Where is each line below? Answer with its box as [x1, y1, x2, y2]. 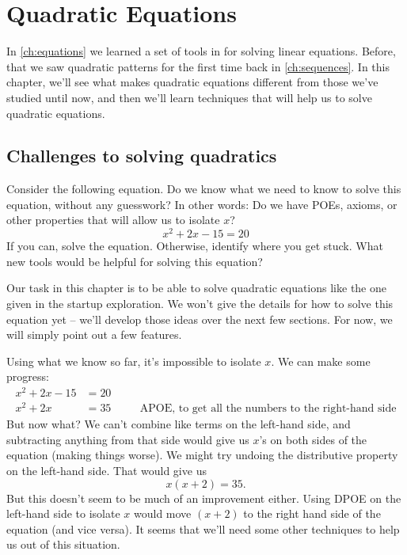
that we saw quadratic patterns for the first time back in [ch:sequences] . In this [6, 58, 390, 74]
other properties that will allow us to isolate [6, 211, 220, 228]
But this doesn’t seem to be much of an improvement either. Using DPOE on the [6, 489, 401, 506]
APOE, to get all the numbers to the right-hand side [139, 403, 397, 415]
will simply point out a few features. [6, 326, 182, 343]
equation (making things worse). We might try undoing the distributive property [6, 447, 398, 463]
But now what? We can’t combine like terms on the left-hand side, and [6, 416, 351, 432]
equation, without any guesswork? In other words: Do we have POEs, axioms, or [6, 196, 397, 212]
